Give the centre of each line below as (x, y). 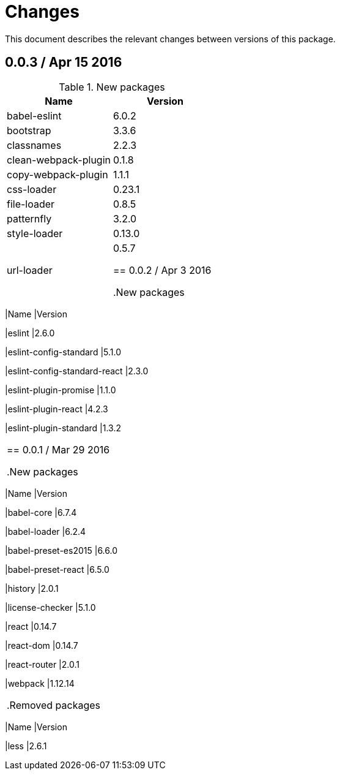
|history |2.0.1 (32, 588)
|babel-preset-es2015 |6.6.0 (61, 550)
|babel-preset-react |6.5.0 (57, 569)
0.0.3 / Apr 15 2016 (64, 62)
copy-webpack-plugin (57, 174)
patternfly (29, 218)
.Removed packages (54, 705)
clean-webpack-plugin (59, 160)
